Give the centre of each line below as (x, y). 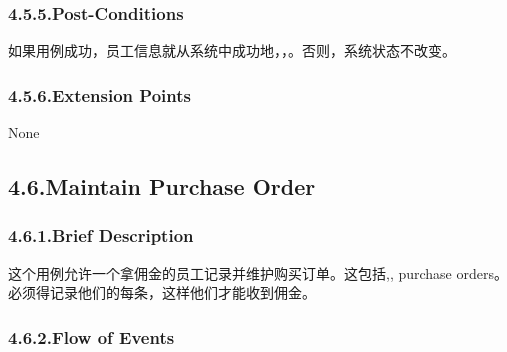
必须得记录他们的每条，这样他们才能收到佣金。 (162, 292)
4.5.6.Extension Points (99, 94)
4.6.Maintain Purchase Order (162, 186)
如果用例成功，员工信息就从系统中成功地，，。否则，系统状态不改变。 (232, 50)
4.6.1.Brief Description (101, 235)
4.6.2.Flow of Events (91, 336)
